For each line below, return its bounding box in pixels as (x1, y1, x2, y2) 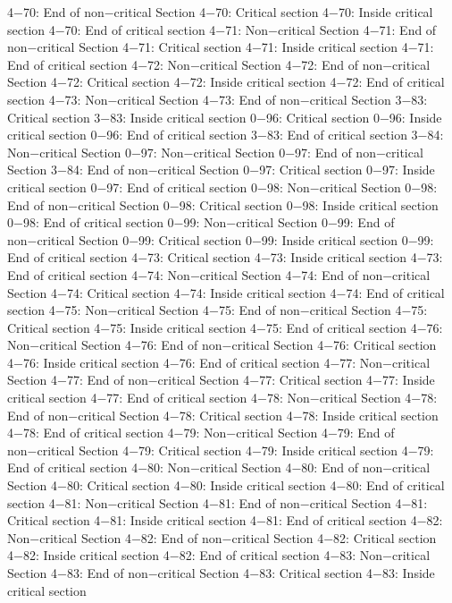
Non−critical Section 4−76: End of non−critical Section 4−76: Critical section (7, 335, 437, 354)
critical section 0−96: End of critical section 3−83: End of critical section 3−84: (7, 125, 444, 144)
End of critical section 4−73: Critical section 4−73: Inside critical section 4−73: (7, 248, 443, 267)
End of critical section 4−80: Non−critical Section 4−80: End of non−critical (7, 458, 431, 477)
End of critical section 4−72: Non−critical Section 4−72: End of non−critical (7, 55, 431, 73)
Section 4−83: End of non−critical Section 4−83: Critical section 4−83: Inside (7, 564, 435, 582)
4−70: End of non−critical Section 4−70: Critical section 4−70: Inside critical (7, 3, 433, 21)
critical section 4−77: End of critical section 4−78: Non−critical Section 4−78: (7, 388, 438, 407)
